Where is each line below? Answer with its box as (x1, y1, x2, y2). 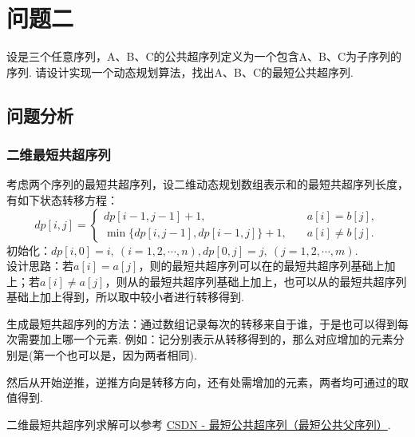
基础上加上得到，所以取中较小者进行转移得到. (6, 288, 244, 305)
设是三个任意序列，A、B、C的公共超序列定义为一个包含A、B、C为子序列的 (6, 48, 402, 65)
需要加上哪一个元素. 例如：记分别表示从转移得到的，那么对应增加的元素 (17, 331, 393, 348)
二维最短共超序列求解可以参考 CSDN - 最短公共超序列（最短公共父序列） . (6, 415, 391, 432)
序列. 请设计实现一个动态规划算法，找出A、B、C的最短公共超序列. (6, 63, 354, 80)
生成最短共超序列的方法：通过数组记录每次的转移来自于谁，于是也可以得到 (6, 315, 397, 332)
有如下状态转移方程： (6, 191, 118, 208)
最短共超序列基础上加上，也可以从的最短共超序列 (149, 272, 407, 289)
